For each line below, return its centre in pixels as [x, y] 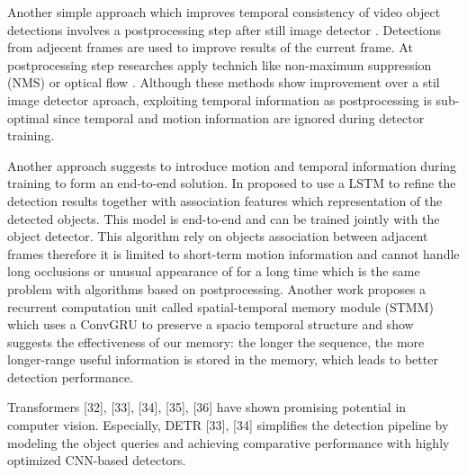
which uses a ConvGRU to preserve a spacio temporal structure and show [211, 324]
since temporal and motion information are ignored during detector [239, 117]
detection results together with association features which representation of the [225, 200]
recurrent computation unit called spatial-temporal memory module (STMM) [220, 306]
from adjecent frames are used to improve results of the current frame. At [210, 47]
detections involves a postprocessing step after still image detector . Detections [224, 29]
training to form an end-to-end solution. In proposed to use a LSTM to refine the [232, 183]
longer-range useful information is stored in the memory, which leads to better [223, 359]
